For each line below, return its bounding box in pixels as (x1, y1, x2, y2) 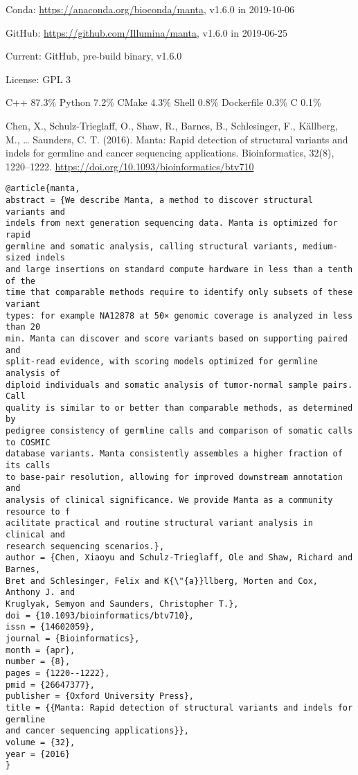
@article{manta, (6, 184, 80, 194)
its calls (6, 461, 51, 471)
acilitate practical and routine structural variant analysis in (6, 518, 313, 528)
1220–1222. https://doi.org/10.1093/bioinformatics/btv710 (6, 159, 254, 173)
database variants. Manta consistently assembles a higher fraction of (6, 449, 343, 459)
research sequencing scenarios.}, (6, 541, 165, 551)
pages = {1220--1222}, (6, 668, 110, 678)
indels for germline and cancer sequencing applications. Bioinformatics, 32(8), (6, 145, 334, 160)
